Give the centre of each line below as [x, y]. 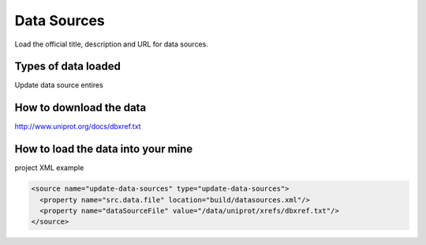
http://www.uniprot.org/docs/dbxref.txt [78, 127]
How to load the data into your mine [104, 149]
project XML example [49, 168]
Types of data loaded [68, 67]
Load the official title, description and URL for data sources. [111, 44]
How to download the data [80, 108]
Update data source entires [59, 85]
